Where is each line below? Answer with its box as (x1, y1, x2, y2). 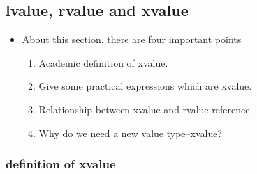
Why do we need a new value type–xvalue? (38, 125, 223, 140)
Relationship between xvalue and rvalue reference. (38, 102, 253, 116)
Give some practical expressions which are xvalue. (38, 79, 252, 93)
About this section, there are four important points (22, 32, 242, 47)
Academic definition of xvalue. (38, 55, 168, 70)
